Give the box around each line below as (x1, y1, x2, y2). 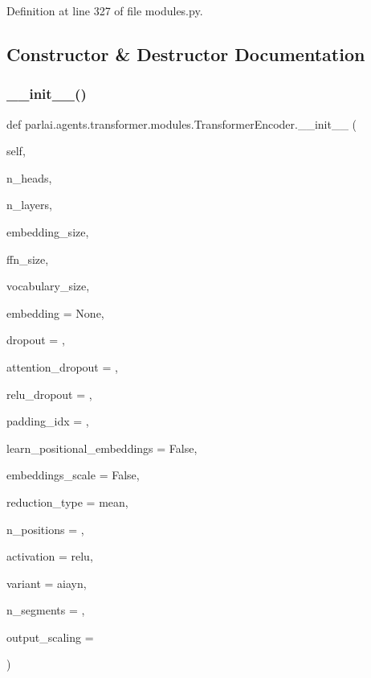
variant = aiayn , (6, 574, 87, 591)
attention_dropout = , (6, 358, 118, 375)
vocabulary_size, (6, 277, 90, 294)
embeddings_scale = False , (6, 466, 140, 483)
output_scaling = (6, 628, 94, 645)
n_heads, (6, 169, 52, 186)
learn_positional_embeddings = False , (6, 439, 198, 456)
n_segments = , (6, 602, 85, 618)
